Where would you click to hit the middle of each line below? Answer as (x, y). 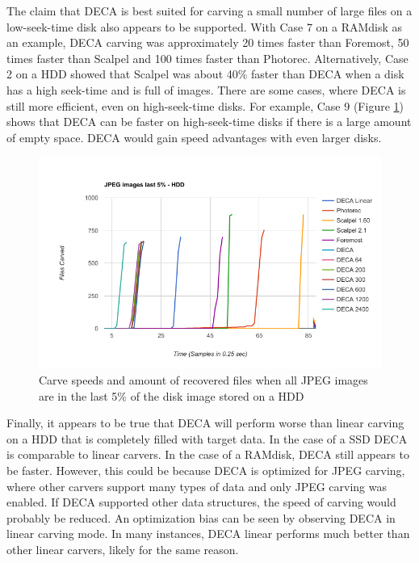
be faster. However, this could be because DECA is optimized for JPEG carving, (206, 471)
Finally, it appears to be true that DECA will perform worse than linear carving (205, 423)
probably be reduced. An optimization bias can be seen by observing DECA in (201, 517)
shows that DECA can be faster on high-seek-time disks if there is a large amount (209, 122)
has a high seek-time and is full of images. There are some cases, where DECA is (206, 89)
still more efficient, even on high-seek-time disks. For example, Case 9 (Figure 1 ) (205, 105)
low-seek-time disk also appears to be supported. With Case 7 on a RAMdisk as (205, 26)
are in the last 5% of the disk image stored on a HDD (172, 395)
